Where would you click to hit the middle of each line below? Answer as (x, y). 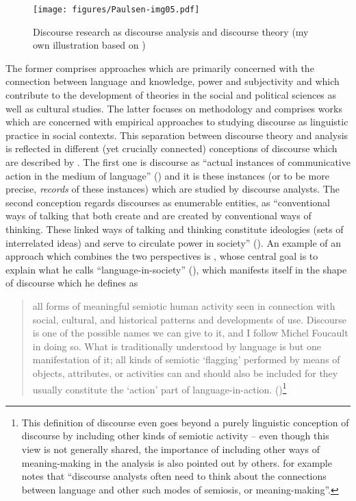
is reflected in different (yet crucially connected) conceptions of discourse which (171, 148)
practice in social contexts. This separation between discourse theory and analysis (177, 135)
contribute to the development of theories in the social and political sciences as (171, 95)
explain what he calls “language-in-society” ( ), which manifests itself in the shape (176, 269)
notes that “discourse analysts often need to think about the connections (174, 476)
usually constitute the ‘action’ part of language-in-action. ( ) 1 (160, 388)
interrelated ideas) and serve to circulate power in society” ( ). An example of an (173, 242)
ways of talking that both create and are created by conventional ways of (158, 216)
